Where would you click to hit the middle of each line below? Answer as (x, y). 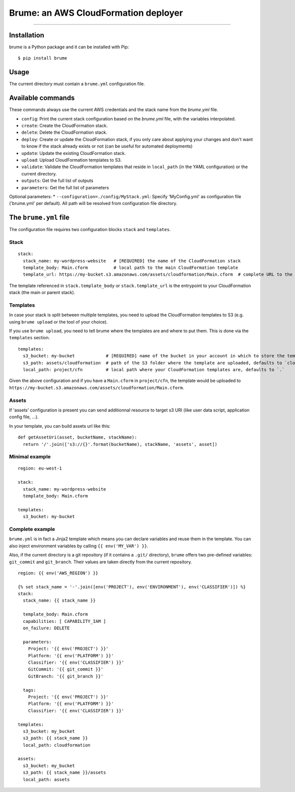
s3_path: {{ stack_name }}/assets (64, 773)
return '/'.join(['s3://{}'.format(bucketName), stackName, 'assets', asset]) (120, 444)
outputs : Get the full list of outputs (57, 181)
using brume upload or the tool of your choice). (59, 322)
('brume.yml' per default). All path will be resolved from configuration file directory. (93, 204)
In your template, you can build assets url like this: (60, 426)
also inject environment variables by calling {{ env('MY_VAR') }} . (79, 546)
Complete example (32, 529)
